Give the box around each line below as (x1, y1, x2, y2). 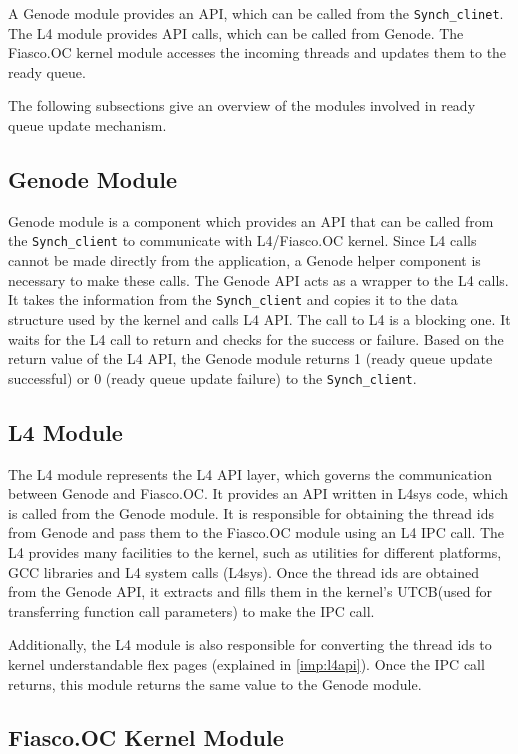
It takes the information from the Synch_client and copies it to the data (8, 289, 458, 310)
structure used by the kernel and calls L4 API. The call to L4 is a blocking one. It (8, 308, 511, 329)
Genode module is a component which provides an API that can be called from (8, 210, 494, 231)
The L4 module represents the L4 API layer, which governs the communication (8, 463, 492, 484)
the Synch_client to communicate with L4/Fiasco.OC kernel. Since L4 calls (8, 230, 477, 251)
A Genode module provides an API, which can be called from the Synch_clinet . (8, 3, 504, 23)
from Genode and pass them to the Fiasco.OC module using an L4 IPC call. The (8, 522, 505, 543)
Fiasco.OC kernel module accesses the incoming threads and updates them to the (8, 42, 507, 63)
